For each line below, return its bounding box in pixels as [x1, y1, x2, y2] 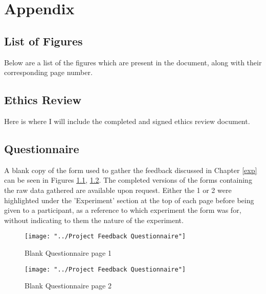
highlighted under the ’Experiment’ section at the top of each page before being [4, 194, 254, 205]
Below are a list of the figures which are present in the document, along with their [4, 57, 262, 67]
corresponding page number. [4, 67, 93, 78]
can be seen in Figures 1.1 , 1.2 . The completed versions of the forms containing [4, 175, 252, 185]
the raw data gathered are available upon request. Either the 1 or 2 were [4, 184, 232, 195]
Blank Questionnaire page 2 [25, 280, 112, 291]
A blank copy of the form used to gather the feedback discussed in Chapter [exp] [4, 164, 257, 175]
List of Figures [4, 33, 83, 48]
